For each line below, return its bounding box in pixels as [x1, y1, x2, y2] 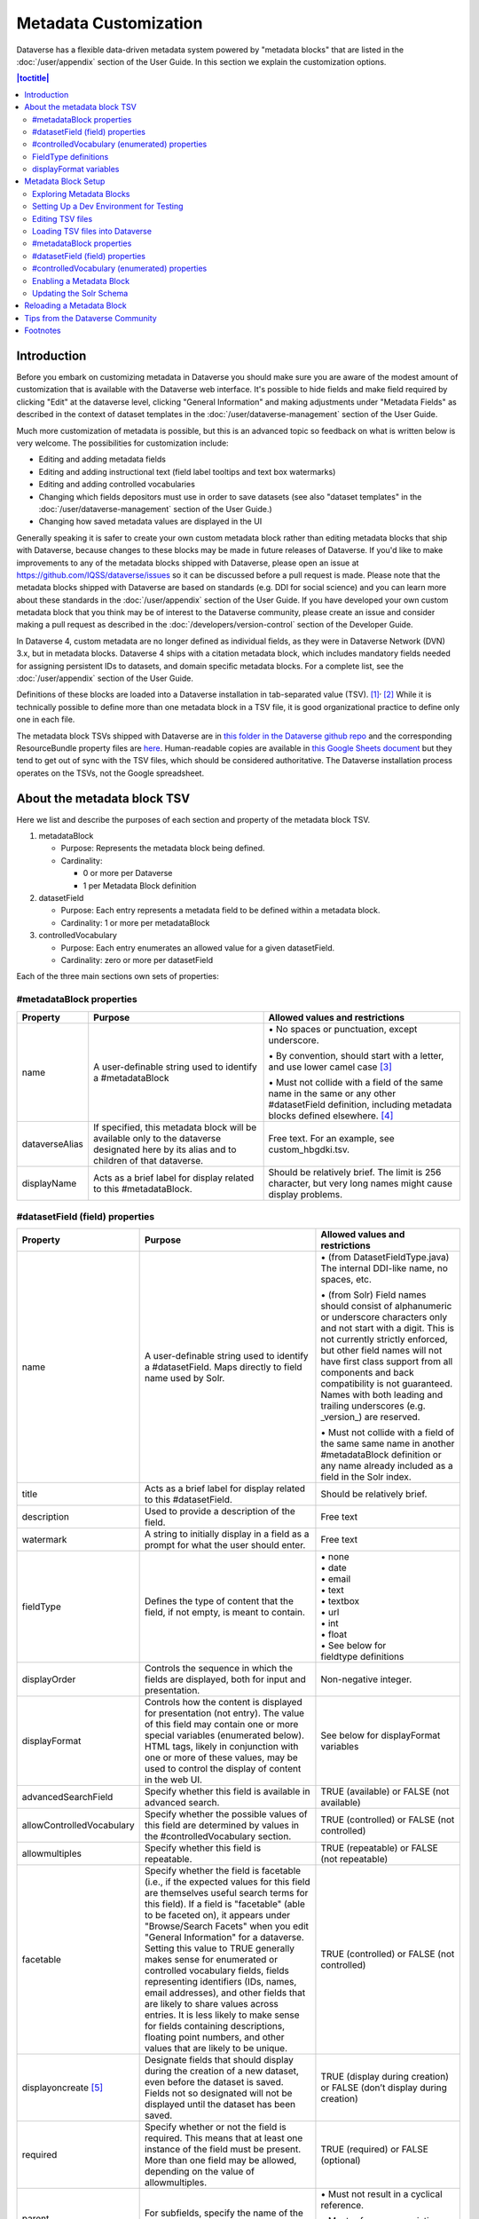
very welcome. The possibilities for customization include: [16, 438, 230, 448]
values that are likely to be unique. [145, 2042, 288, 2055]
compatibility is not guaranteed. [320, 1378, 453, 1390]
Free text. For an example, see [268, 1132, 395, 1144]
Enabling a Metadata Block [32, 275, 130, 286]
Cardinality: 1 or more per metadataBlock [60, 917, 210, 928]
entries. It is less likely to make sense [145, 2009, 301, 2021]
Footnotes [24, 325, 61, 336]
